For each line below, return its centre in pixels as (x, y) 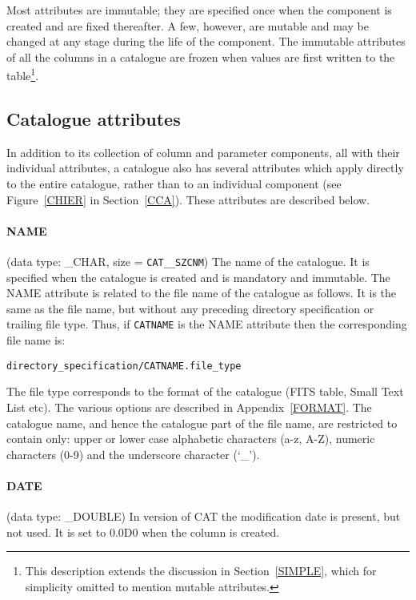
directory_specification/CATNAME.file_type (124, 366)
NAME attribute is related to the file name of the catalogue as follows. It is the (202, 293)
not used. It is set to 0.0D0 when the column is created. (143, 532)
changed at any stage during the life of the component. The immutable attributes (206, 41)
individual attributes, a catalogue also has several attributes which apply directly (205, 168)
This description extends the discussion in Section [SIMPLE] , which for (201, 571)
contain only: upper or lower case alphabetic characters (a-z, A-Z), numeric (191, 439)
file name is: (36, 340)
